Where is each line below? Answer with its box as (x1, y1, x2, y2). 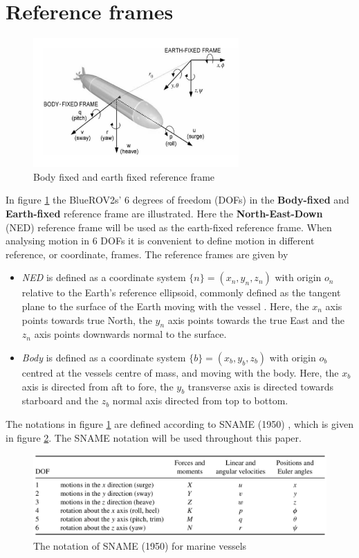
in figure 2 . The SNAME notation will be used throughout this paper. (6, 430, 302, 444)
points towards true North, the (21, 312, 152, 327)
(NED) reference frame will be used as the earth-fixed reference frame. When (6, 219, 332, 234)
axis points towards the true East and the (167, 312, 345, 327)
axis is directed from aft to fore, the (21, 379, 174, 393)
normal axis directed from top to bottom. (112, 393, 288, 408)
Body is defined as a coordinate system (21, 350, 186, 364)
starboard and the (21, 393, 99, 408)
